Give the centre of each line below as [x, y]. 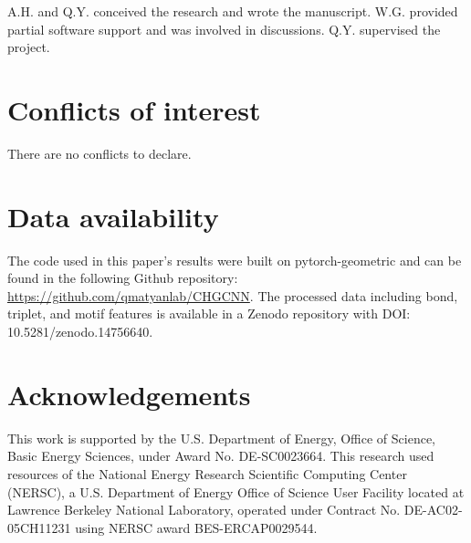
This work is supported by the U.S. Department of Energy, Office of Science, [221, 438]
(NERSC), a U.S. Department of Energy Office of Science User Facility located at [236, 491]
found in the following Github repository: [123, 278]
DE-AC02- [433, 510]
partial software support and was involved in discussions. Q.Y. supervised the [224, 29]
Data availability [113, 216]
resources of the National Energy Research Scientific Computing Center [207, 473]
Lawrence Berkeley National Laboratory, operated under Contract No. [204, 510]
